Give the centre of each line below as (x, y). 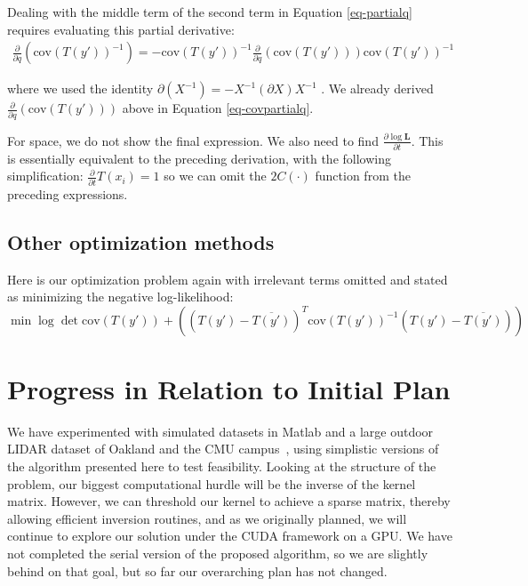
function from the (363, 176)
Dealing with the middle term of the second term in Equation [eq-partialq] (210, 12)
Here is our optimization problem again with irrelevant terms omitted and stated (228, 279)
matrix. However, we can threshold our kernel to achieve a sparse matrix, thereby (229, 501)
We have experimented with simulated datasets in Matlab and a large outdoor (220, 431)
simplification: (45, 176)
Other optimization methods (141, 241)
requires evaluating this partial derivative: (121, 29)
